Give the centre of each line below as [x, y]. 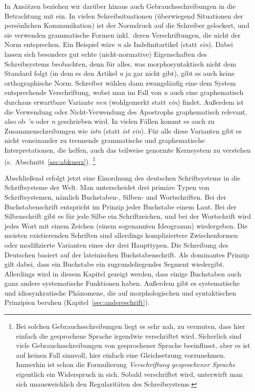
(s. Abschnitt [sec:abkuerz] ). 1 [50, 161]
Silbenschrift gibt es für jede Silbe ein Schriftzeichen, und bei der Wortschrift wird [128, 216]
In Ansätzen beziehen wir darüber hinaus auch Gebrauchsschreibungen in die [120, 6]
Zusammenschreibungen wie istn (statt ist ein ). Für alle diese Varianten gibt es [123, 130]
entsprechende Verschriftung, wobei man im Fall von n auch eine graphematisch [124, 92]
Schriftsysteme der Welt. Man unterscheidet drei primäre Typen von [107, 187]
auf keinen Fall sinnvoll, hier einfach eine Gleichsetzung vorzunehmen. [121, 355]
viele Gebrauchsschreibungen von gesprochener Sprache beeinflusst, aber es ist [133, 345]
